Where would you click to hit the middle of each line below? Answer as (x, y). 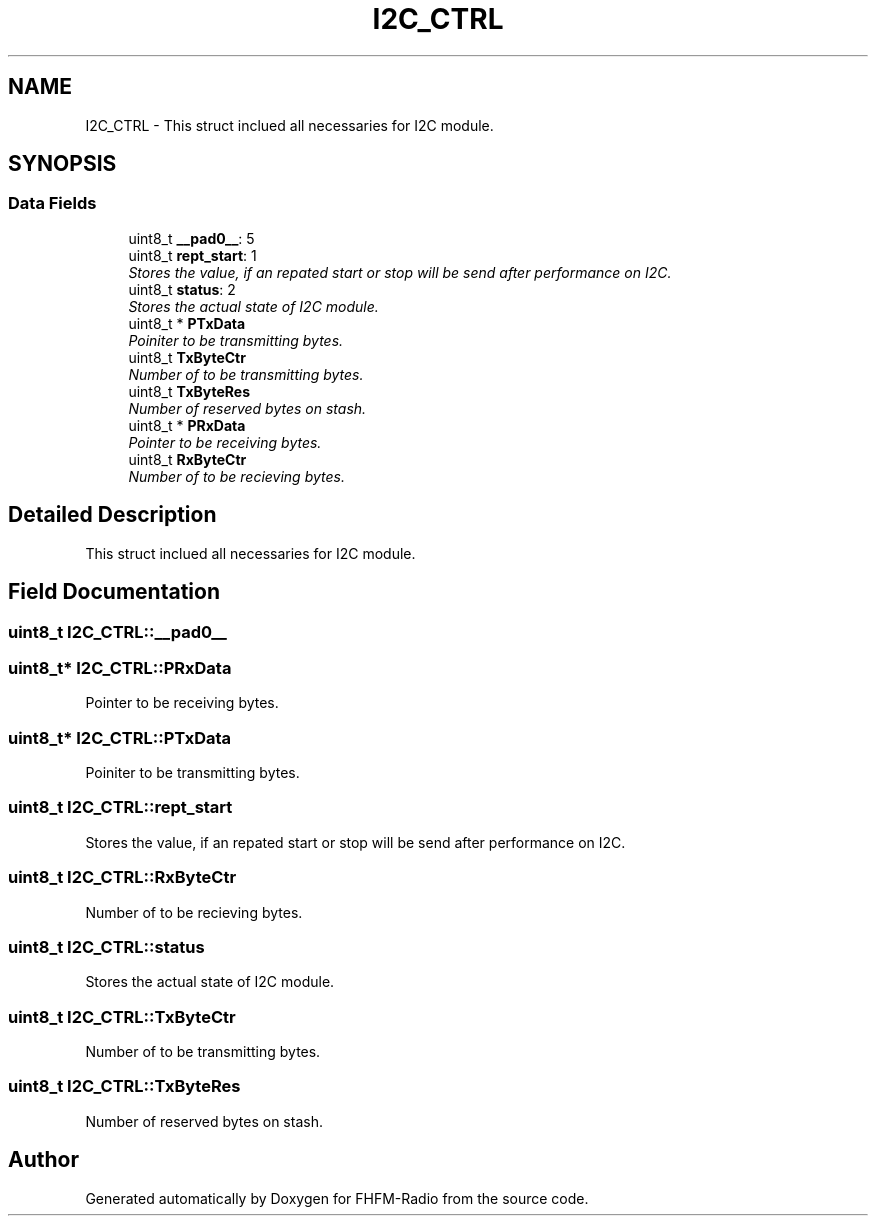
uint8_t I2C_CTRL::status (106, 946)
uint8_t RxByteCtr (187, 459)
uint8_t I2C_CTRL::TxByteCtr (122, 1016)
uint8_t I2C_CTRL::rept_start (120, 807)
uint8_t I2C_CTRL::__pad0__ (117, 631)
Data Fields (52, 203)
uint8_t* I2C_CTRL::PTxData (120, 737)
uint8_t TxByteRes (189, 391)
